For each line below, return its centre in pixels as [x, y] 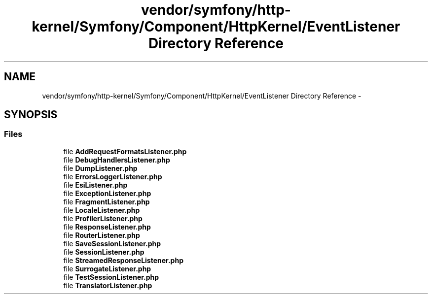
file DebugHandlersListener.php [117, 160]
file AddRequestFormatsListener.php [125, 151]
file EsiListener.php [95, 185]
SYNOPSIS [31, 115]
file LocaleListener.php [102, 210]
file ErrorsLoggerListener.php [113, 176]
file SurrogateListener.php [107, 268]
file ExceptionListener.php [107, 193]
